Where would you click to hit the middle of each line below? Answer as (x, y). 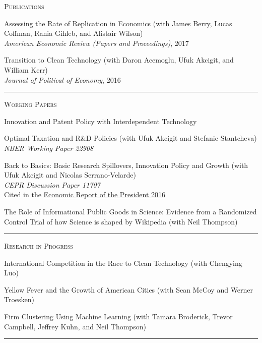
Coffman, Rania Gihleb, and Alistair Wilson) (74, 33)
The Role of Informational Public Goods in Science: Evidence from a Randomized (130, 211)
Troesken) (19, 299)
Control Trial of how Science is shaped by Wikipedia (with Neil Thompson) (121, 221)
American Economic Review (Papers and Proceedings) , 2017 (96, 43)
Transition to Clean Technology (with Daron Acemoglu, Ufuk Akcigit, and (119, 60)
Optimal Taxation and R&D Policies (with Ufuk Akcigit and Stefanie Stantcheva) (130, 138)
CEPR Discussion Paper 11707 (52, 184)
